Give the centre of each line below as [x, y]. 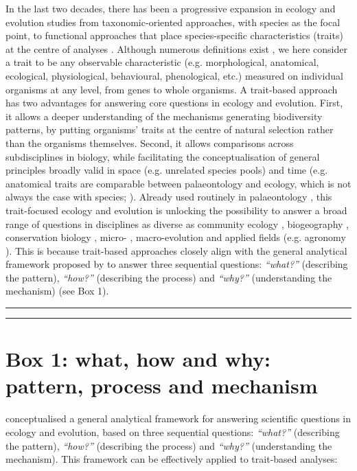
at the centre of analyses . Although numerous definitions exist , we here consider [176, 48]
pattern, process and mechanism [162, 386]
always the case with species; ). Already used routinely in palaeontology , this [169, 197]
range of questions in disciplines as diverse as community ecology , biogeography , [177, 223]
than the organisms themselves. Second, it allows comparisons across [150, 142]
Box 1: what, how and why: [138, 359]
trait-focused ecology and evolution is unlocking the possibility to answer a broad [176, 210]
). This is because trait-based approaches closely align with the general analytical [176, 250]
